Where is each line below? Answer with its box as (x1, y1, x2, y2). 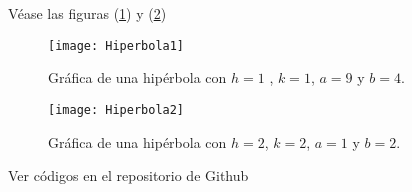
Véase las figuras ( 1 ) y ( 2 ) (8, 3, 167, 23)
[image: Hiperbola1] (48, 38, 185, 53)
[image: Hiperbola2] (48, 102, 185, 117)
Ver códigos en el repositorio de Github (8, 165, 249, 186)
